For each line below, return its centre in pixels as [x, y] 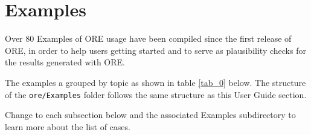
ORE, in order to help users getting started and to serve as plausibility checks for [155, 50]
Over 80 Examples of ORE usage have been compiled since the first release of [148, 38]
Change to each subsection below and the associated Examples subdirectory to [150, 115]
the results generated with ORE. [65, 62]
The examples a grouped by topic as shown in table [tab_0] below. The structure [155, 82]
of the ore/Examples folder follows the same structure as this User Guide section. [156, 94]
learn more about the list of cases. [68, 126]
